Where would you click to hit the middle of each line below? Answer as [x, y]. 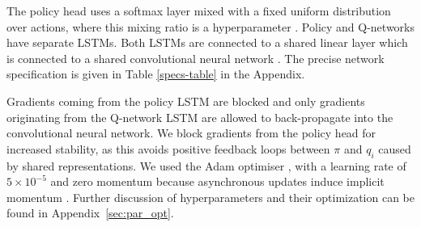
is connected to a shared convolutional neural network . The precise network [196, 58]
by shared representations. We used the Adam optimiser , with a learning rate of [206, 165]
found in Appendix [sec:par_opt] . [90, 213]
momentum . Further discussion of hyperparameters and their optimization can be [210, 197]
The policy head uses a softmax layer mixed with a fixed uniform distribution [199, 11]
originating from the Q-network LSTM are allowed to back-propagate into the [200, 117]
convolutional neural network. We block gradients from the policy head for [191, 133]
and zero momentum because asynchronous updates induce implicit [217, 181]
